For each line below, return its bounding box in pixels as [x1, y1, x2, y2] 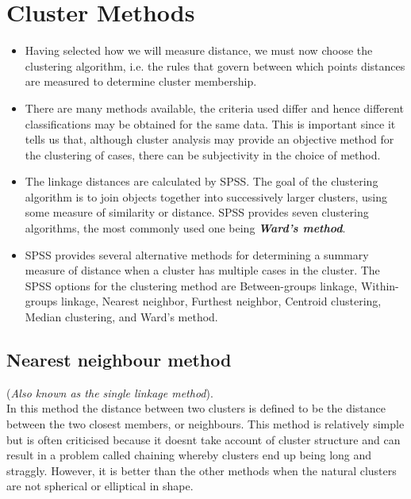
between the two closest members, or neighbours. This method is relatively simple [6, 416, 405, 432]
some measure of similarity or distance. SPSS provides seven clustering [25, 204, 369, 221]
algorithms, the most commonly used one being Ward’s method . [25, 220, 346, 236]
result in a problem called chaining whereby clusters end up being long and [6, 447, 372, 463]
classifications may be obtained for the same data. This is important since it [25, 115, 396, 132]
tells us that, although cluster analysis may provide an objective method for [25, 131, 394, 148]
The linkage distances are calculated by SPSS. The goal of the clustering [25, 173, 378, 190]
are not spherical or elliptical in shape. [6, 478, 194, 494]
